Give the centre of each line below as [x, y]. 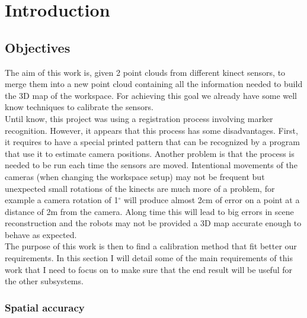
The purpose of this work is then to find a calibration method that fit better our [151, 246]
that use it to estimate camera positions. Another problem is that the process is [150, 153]
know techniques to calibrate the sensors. [79, 107]
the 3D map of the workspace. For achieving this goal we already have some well [151, 95]
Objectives [38, 47]
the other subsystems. [44, 281]
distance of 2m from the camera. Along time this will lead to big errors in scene [149, 211]
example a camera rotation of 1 [62, 200]
